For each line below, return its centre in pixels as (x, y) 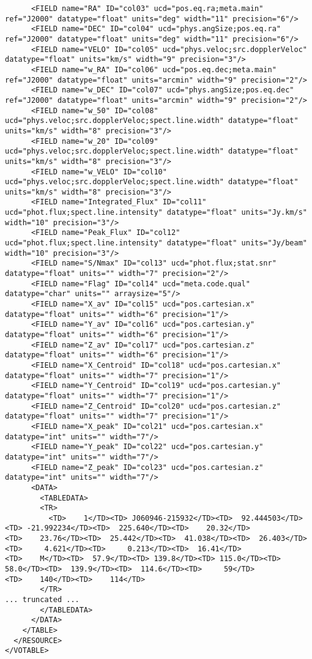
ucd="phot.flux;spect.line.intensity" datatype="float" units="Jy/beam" (156, 243)
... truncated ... (42, 600)
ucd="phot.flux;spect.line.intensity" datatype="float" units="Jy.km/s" (156, 213)
